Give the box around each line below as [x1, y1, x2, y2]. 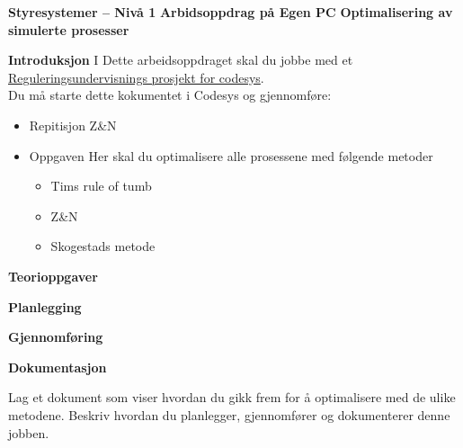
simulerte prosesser [8, 20, 129, 39]
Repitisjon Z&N [29, 115, 117, 134]
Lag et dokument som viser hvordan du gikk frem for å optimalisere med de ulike [8, 388, 456, 407]
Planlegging [8, 297, 82, 316]
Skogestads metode [50, 237, 156, 255]
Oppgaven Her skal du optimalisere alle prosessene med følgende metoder [29, 146, 433, 165]
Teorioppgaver [8, 266, 98, 285]
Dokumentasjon [8, 357, 107, 376]
